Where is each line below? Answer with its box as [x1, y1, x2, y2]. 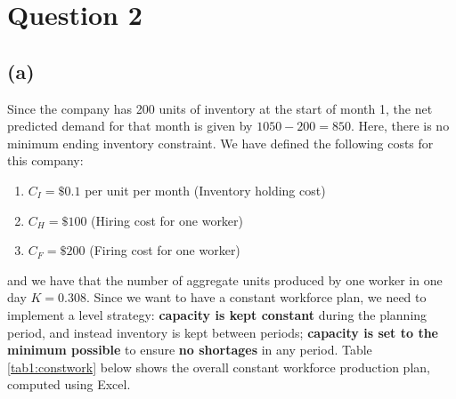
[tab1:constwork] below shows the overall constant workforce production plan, [7, 357, 430, 376]
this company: [7, 151, 84, 170]
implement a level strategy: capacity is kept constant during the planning [7, 305, 427, 323]
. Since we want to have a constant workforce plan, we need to [85, 288, 427, 307]
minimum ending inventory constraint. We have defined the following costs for [7, 133, 434, 152]
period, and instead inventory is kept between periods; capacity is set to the [7, 323, 438, 341]
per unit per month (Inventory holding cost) [85, 180, 326, 199]
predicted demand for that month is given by [7, 116, 253, 135]
